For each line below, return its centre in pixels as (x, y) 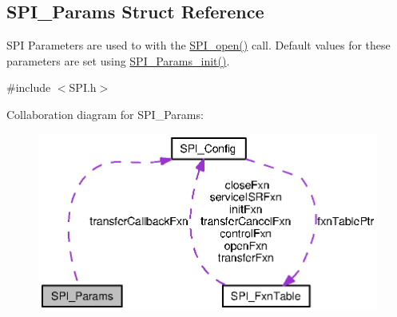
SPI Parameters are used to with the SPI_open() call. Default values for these (198, 45)
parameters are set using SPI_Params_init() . (118, 60)
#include (29, 87)
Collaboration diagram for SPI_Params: (105, 114)
